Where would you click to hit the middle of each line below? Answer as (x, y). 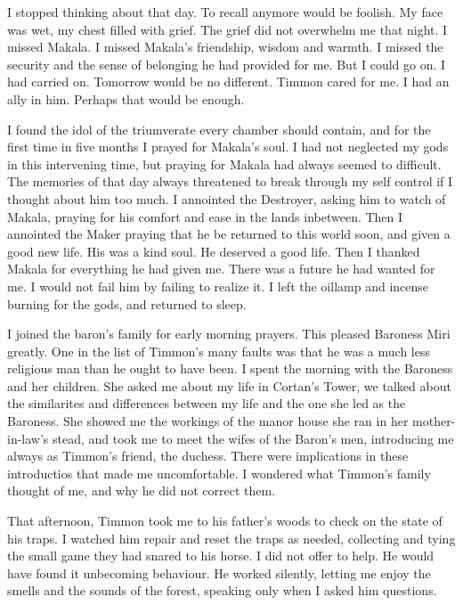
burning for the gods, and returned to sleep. (127, 303)
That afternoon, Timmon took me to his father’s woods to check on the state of (225, 521)
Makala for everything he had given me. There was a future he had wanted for (221, 269)
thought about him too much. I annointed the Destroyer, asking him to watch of (227, 198)
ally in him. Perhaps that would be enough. (126, 98)
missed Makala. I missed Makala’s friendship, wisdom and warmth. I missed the (225, 47)
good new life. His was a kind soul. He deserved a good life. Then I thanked (214, 251)
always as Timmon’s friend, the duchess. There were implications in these (208, 456)
